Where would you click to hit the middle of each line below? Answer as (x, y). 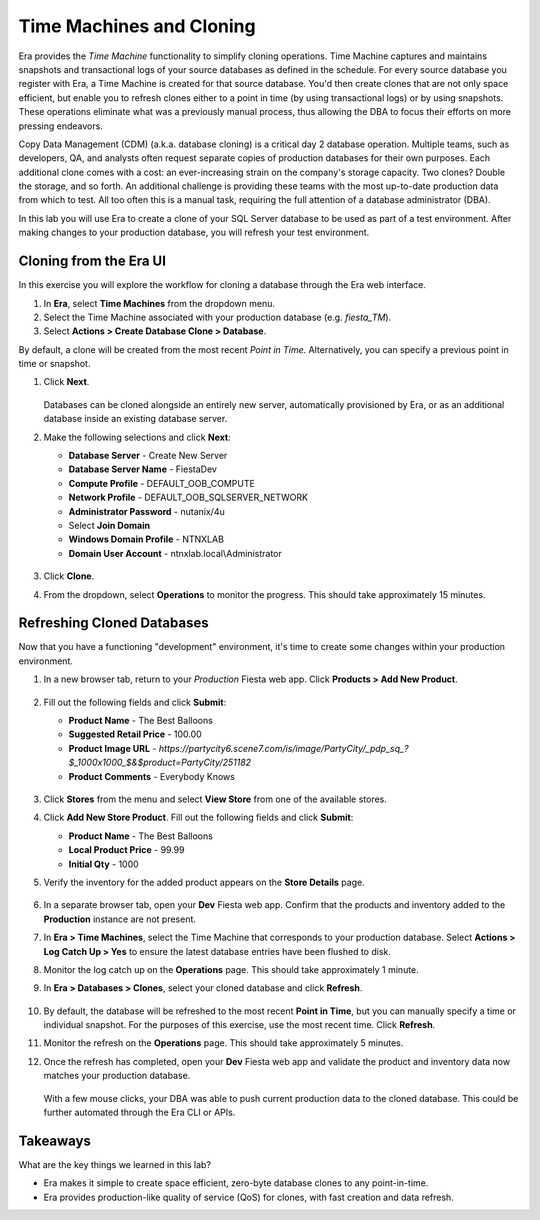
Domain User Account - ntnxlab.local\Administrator (175, 553)
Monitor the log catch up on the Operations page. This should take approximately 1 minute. (231, 969)
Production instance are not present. (120, 919)
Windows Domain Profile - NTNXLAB (146, 539)
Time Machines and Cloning (137, 26)
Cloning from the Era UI (92, 261)
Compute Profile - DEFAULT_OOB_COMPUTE (161, 483)
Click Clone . (69, 576)
